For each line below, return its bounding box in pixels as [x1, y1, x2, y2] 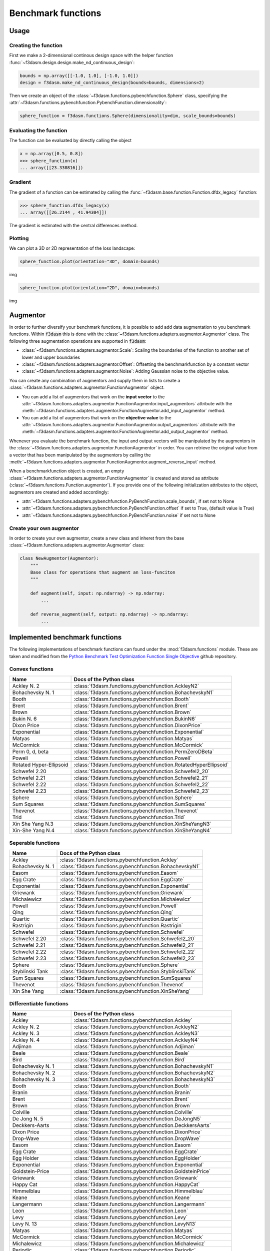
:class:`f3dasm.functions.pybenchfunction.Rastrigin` [59, 922, 183, 929]
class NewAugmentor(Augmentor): [19, 555, 99, 561]
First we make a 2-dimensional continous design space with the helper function [9, 53, 173, 59]
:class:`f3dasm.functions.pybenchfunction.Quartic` [59, 915, 179, 922]
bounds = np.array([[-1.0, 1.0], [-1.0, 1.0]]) [19, 73, 138, 79]
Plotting [9, 235, 29, 242]
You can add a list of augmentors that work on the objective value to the [21, 414, 172, 420]
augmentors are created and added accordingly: [9, 489, 109, 495]
